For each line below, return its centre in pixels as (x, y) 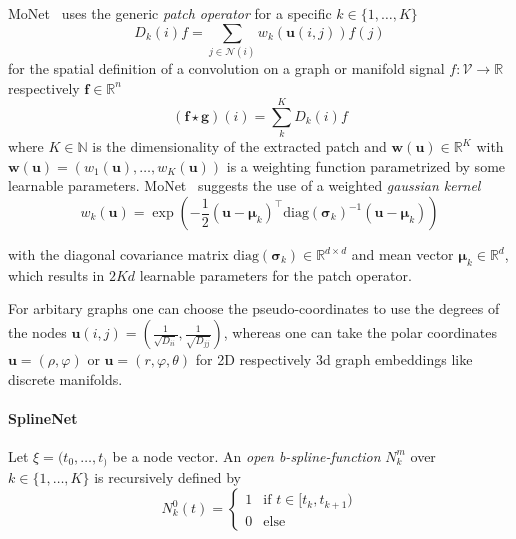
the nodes (37, 332)
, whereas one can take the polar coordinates (360, 332)
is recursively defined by (167, 477)
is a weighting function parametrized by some (366, 165)
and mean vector (402, 254)
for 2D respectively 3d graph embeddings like (334, 359)
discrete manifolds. (65, 378)
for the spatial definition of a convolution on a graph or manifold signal (226, 67)
